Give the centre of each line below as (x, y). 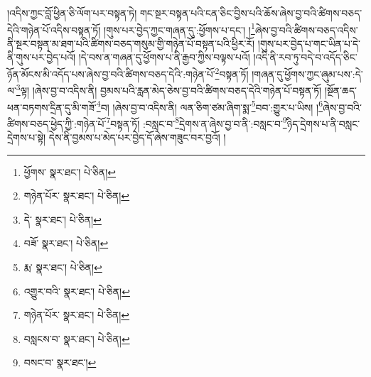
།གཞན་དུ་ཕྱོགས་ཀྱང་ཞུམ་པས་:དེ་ (307, 73)
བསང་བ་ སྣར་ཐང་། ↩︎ (60, 362)
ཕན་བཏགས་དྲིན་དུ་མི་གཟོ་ (52, 107)
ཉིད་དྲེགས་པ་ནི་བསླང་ (323, 123)
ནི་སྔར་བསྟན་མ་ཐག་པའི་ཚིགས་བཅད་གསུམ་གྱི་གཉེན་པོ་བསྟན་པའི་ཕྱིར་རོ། (131, 43)
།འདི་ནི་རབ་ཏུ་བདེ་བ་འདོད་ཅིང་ (305, 57)
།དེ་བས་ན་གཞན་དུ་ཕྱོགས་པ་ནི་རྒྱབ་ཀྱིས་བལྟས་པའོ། (164, 57)
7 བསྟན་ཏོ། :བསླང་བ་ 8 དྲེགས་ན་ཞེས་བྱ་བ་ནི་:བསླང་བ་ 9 (197, 122)
